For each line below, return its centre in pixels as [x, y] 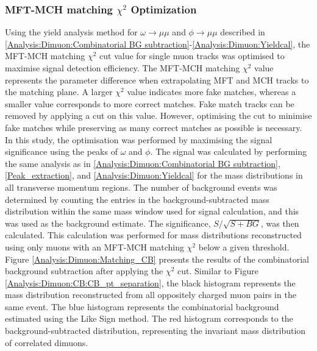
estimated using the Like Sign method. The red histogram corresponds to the [149, 318]
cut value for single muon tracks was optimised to [192, 56]
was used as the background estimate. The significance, [108, 223]
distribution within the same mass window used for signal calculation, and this [152, 211]
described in [243, 32]
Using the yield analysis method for [71, 32]
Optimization [164, 9]
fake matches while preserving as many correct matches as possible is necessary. [154, 127]
